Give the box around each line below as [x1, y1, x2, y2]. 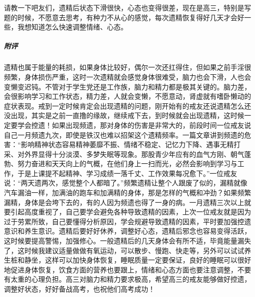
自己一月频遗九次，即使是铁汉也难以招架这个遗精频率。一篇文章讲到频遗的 [4, 129, 244, 140]
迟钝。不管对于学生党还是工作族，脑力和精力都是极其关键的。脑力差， [24, 81, 251, 91]
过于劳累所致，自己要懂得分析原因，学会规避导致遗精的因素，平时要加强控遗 [4, 216, 251, 226]
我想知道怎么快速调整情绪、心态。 [17, 22, 127, 32]
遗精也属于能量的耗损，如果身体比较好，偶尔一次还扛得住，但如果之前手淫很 [4, 62, 251, 72]
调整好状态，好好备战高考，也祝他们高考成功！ [4, 284, 155, 294]
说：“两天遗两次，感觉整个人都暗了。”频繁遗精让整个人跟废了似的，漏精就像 [4, 178, 248, 188]
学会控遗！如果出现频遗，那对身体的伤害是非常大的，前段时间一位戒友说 [17, 119, 251, 130]
